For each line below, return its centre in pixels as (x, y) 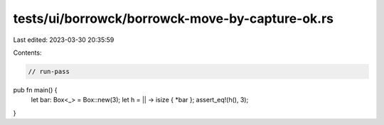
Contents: (27, 53)
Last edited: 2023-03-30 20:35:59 (64, 40)
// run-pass (49, 71)
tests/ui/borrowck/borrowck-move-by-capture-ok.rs (174, 18)
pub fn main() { (35, 89)
